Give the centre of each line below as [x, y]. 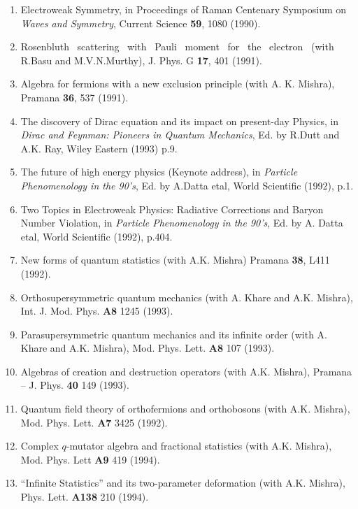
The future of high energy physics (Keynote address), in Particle [159, 172]
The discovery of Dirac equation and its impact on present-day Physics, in [180, 121]
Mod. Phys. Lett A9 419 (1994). [90, 459]
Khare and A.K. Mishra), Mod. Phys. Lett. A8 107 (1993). [148, 348]
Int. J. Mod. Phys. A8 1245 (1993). [97, 311]
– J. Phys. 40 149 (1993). [75, 385]
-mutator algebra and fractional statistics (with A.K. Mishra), [199, 446]
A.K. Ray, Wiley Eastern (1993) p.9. [99, 148]
